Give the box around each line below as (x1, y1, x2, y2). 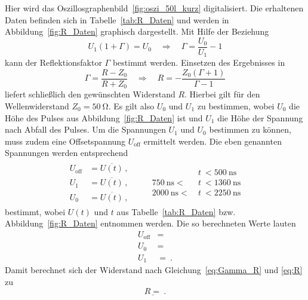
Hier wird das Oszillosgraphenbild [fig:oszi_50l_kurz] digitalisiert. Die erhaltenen (5, 2, 304, 14)
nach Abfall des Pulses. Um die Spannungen (5, 123, 166, 136)
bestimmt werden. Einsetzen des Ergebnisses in (112, 56, 285, 69)
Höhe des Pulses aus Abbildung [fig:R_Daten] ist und (5, 111, 203, 124)
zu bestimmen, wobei (197, 100, 275, 112)
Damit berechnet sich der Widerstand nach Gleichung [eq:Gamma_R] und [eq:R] (5, 264, 303, 276)
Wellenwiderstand (5, 100, 69, 112)
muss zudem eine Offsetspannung (5, 134, 126, 147)
